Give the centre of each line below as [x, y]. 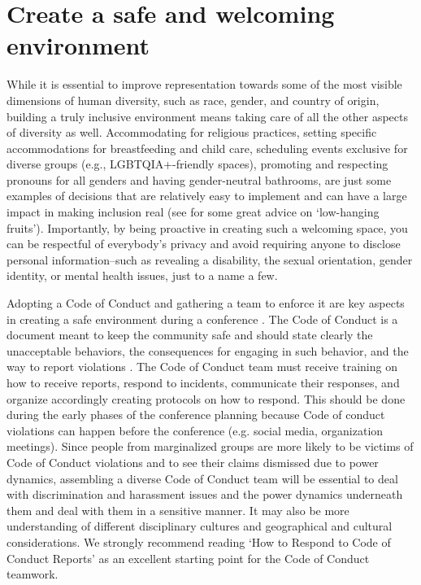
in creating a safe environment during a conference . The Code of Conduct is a [202, 319]
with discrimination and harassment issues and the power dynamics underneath [205, 494]
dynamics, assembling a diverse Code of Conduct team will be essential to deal [202, 478]
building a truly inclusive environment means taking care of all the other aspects [207, 116]
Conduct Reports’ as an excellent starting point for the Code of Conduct [188, 558]
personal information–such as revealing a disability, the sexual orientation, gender [210, 259]
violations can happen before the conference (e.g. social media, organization [195, 430]
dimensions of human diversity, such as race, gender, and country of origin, [193, 100]
